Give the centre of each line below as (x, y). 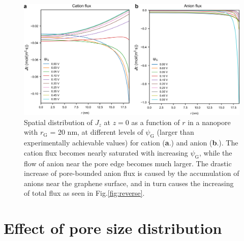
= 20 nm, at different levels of (97, 132)
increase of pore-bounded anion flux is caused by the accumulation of (132, 173)
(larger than (175, 132)
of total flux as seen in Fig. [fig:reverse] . (84, 193)
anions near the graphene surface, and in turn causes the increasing (129, 183)
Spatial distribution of (58, 122)
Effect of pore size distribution (113, 228)
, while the (216, 152)
